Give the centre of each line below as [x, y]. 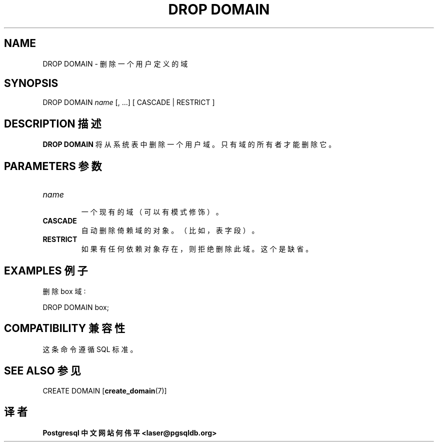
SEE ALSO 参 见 [42, 371]
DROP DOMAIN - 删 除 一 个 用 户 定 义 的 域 [115, 63]
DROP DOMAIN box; [76, 307]
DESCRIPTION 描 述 [53, 123]
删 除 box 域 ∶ [64, 291]
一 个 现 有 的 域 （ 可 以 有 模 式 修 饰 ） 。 [152, 212]
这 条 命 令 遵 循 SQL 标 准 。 [90, 349]
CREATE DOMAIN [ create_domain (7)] [105, 390]
